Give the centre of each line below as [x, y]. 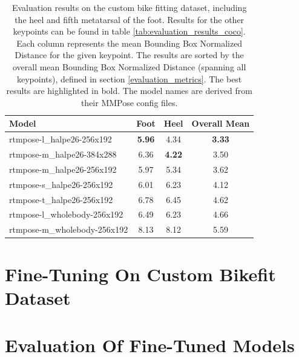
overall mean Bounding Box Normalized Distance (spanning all [129, 66]
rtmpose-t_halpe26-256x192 [61, 199]
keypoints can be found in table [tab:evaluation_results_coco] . [129, 31]
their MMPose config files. [129, 102]
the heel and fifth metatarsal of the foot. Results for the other [130, 19]
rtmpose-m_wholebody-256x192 [69, 229]
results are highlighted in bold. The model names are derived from [129, 91]
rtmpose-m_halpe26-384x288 [63, 154]
